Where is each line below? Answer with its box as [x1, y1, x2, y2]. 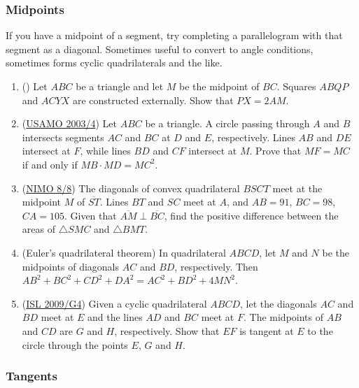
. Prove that [249, 143, 302, 158]
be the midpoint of [179, 79, 260, 93]
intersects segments [22, 129, 104, 144]
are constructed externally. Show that [72, 92, 234, 107]
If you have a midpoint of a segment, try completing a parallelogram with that [6, 28, 343, 43]
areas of [22, 222, 55, 236]
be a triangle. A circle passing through [145, 116, 310, 131]
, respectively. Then [174, 259, 258, 273]
